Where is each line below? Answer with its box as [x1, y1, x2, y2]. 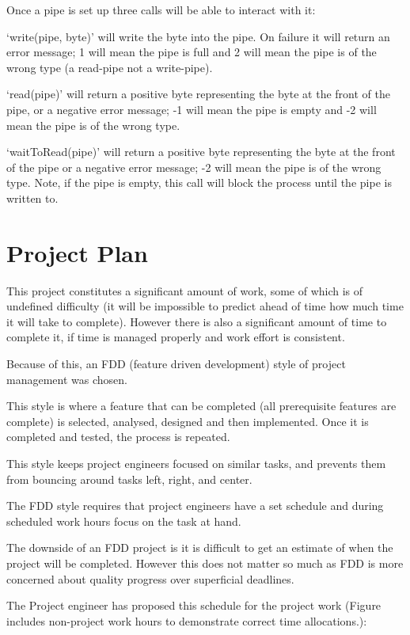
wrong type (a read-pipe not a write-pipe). [6, 59, 213, 75]
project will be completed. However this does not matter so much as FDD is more [6, 554, 404, 571]
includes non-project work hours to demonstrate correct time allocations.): [6, 612, 367, 629]
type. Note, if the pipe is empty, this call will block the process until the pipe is [6, 174, 392, 191]
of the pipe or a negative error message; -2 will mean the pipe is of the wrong [6, 158, 382, 175]
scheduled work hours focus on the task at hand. [6, 512, 241, 529]
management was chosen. [6, 371, 127, 387]
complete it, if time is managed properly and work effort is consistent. [6, 329, 345, 345]
